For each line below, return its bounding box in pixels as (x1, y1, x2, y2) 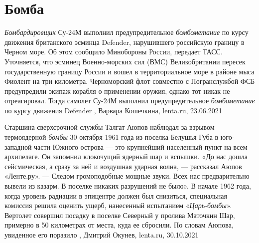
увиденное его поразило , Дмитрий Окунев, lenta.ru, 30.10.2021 (4, 230, 199, 240)
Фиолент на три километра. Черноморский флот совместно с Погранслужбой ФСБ (4, 76, 255, 86)
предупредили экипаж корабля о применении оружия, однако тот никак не (4, 85, 230, 96)
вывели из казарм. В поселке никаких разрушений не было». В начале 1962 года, (4, 181, 251, 191)
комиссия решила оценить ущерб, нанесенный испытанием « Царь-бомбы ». (4, 200, 232, 211)
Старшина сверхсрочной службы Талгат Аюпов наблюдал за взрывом (4, 122, 215, 132)
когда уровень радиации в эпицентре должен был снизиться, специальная (4, 190, 227, 201)
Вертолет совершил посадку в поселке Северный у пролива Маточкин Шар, (4, 210, 235, 220)
